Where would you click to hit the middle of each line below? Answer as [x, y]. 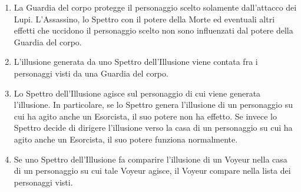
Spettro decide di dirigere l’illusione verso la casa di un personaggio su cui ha [153, 128]
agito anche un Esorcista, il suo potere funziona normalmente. [126, 139]
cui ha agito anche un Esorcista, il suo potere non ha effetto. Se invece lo [145, 116]
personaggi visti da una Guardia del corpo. [91, 73]
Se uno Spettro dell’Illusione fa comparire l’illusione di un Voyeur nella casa [150, 159]
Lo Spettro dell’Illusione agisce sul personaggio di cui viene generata [137, 93]
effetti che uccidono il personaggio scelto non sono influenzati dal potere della [153, 30]
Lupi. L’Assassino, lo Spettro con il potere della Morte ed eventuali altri [144, 19]
